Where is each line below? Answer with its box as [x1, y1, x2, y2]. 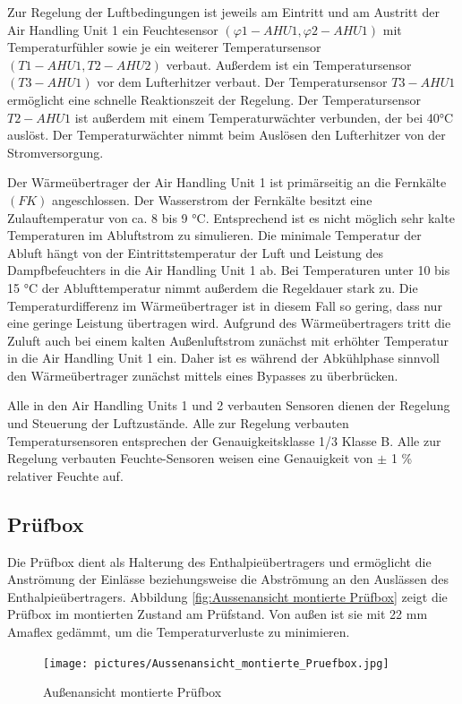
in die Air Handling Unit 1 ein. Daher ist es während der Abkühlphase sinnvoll [7, 348, 440, 367]
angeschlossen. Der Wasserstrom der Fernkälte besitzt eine [52, 190, 372, 209]
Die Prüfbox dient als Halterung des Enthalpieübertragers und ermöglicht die [7, 552, 432, 571]
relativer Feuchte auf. [7, 466, 124, 485]
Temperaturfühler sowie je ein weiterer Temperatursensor [7, 38, 321, 56]
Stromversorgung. [7, 142, 104, 161]
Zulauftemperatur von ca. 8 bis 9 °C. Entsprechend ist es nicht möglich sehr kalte [7, 208, 455, 227]
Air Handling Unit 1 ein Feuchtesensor [7, 20, 218, 39]
